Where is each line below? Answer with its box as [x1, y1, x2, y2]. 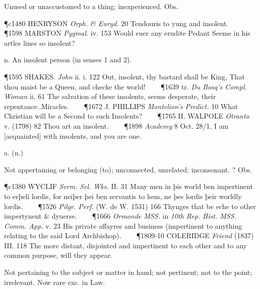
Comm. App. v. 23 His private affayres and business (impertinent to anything [4, 220, 242, 231]
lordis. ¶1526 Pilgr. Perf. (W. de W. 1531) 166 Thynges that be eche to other [4, 201, 256, 211]
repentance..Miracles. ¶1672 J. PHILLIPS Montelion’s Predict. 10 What [4, 101, 238, 111]
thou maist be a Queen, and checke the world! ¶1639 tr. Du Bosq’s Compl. [4, 81, 247, 91]
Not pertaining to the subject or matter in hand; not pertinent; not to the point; [4, 267, 252, 277]
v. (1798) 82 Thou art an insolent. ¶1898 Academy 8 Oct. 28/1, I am [4, 120, 228, 131]
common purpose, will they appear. [4, 250, 113, 260]
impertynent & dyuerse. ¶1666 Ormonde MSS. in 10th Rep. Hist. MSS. [4, 211, 236, 221]
